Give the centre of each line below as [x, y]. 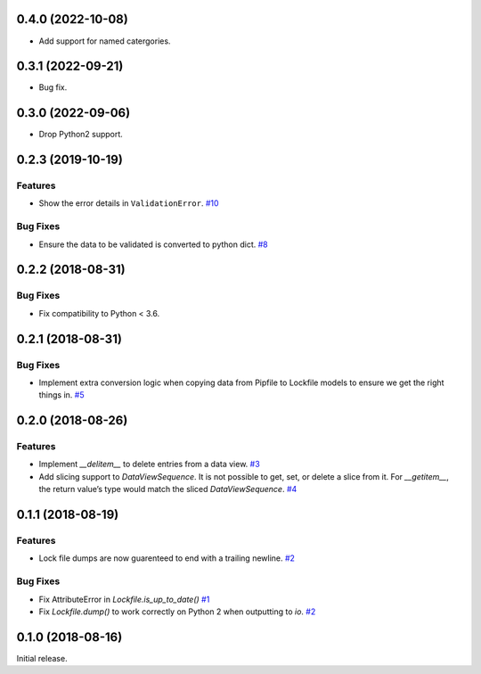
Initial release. [42, 658]
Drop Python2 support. [81, 135]
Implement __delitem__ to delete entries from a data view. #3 [149, 464]
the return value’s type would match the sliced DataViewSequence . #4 [168, 489]
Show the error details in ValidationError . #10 [129, 203]
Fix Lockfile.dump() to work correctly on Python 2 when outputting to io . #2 [177, 612]
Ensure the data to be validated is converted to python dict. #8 [153, 244]
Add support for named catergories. [105, 41]
